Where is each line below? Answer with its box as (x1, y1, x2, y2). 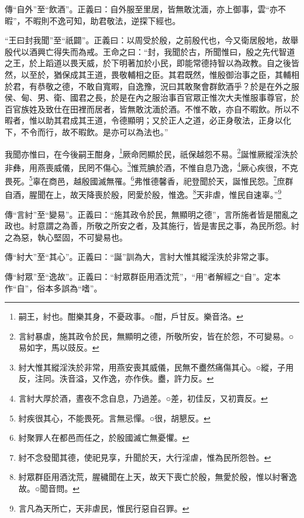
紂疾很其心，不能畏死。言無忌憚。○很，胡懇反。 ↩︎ (18, 411, 210, 424)
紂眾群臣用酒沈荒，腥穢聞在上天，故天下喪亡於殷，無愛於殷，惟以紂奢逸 (18, 471, 297, 483)
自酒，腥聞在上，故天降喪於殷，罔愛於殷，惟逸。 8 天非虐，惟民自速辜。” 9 (5, 187, 282, 200)
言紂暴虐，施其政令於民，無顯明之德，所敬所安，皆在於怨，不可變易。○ (18, 330, 294, 342)
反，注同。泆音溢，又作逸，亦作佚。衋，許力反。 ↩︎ (18, 372, 214, 385)
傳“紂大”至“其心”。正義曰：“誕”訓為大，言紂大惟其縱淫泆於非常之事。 (5, 251, 274, 263)
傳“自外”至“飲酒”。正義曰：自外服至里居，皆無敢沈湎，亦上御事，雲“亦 (5, 3, 278, 15)
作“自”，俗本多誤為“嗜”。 (5, 282, 102, 294)
